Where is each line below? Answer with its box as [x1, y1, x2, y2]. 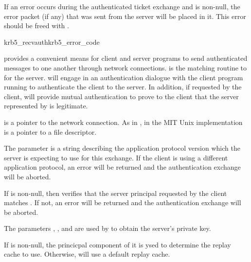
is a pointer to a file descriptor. [4, 126, 97, 137]
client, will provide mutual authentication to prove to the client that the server [4, 91, 239, 101]
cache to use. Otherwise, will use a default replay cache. [4, 249, 170, 259]
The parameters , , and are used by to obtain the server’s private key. [4, 223, 211, 233]
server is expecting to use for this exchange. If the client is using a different [4, 152, 228, 162]
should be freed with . [4, 20, 69, 31]
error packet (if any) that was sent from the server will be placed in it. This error [4, 11, 246, 21]
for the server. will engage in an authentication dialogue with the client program [4, 72, 243, 82]
